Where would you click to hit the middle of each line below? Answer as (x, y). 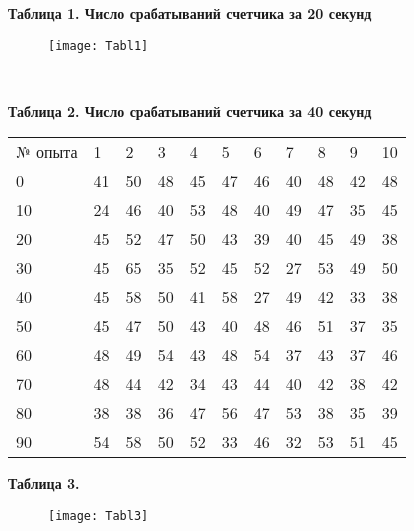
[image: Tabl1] (98, 45)
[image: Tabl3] (98, 516)
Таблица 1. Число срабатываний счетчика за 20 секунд (190, 13)
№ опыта (47, 152)
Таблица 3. (44, 483)
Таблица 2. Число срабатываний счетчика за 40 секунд (190, 110)
